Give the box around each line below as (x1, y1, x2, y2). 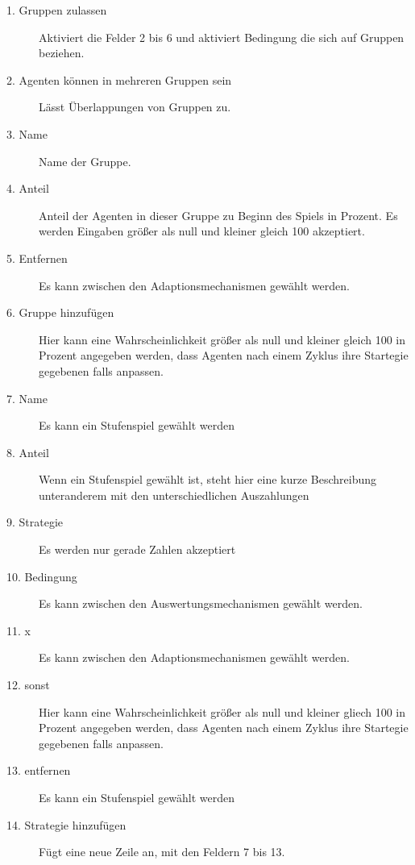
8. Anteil (6, 443, 49, 460)
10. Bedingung (6, 568, 77, 584)
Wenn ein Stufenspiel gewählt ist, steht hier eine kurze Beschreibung (39, 471, 377, 488)
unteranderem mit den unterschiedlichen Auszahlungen (39, 486, 309, 503)
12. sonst (6, 676, 50, 693)
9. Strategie (6, 514, 64, 530)
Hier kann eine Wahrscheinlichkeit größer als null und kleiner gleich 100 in (39, 331, 405, 347)
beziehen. (39, 44, 85, 61)
